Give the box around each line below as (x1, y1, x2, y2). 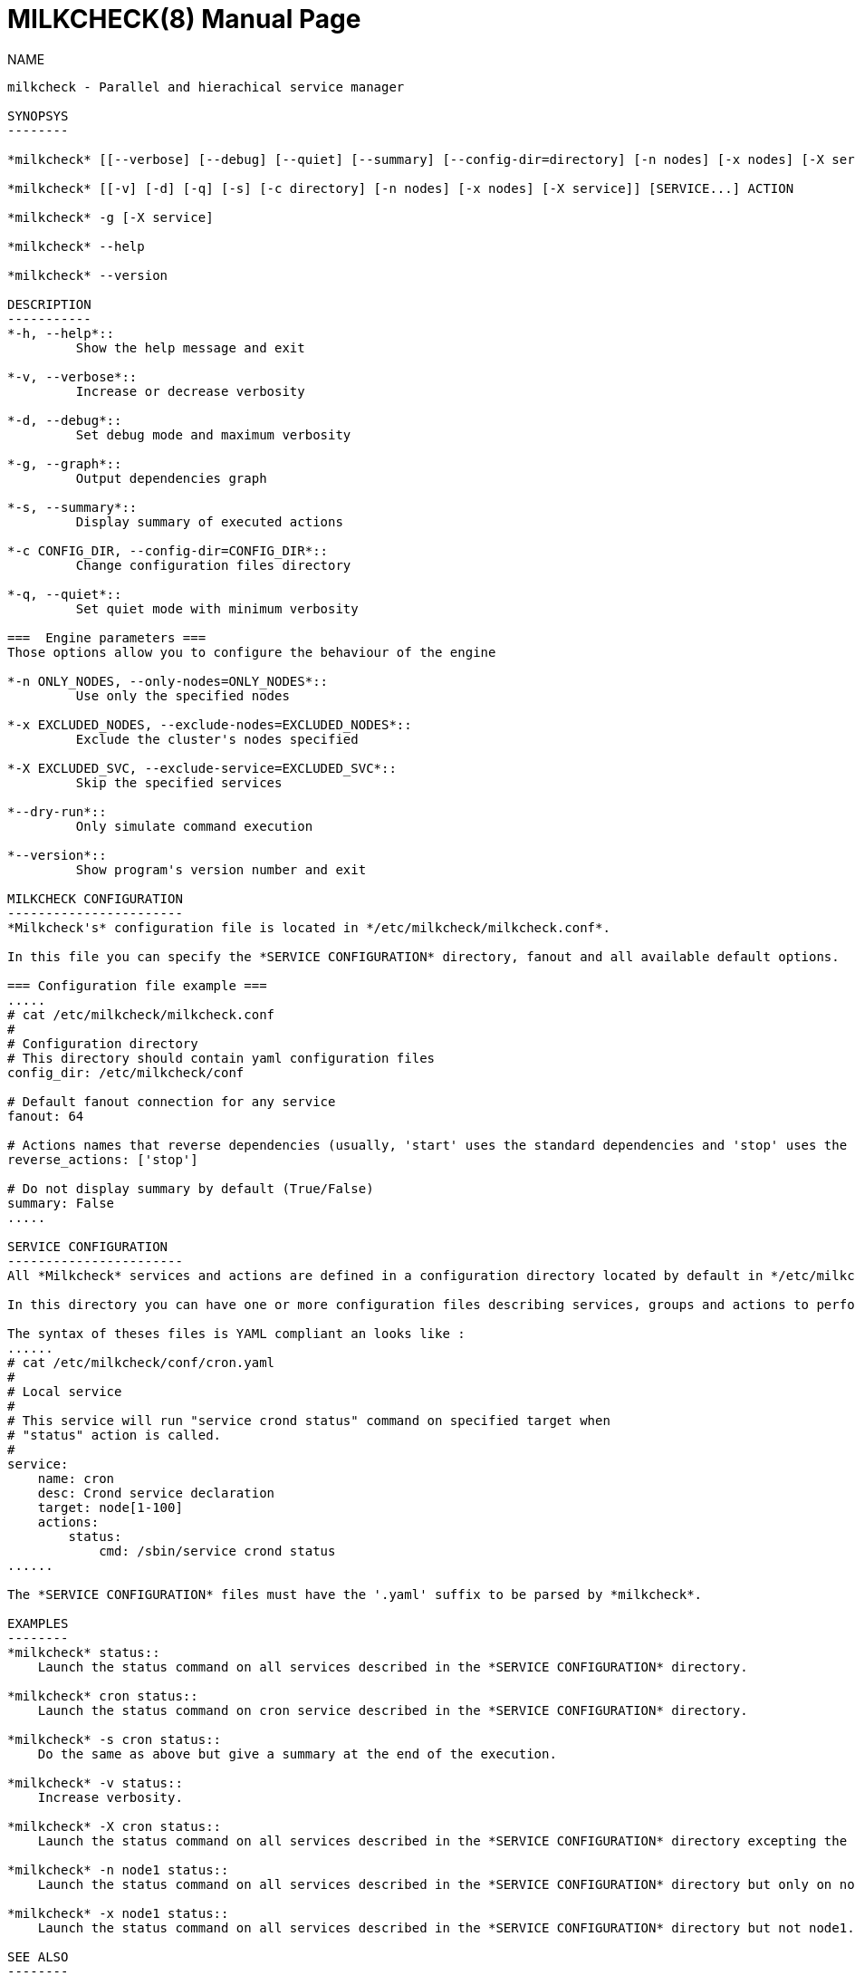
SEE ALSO (7, 1949, 69, 1964)
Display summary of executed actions (75, 514, 343, 529)
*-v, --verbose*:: (7, 369, 138, 384)
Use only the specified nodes (75, 688, 290, 703)
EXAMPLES (7, 1615, 69, 1631)
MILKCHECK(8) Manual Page (7, 4, 361, 34)
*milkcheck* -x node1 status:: (7, 1905, 229, 1921)
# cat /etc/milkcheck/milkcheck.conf (7, 1007, 275, 1022)
